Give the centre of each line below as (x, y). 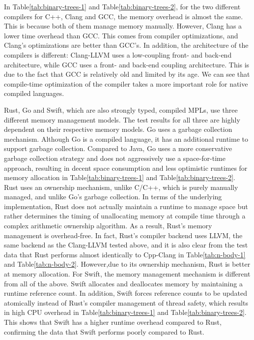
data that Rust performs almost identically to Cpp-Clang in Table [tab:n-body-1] (125, 254)
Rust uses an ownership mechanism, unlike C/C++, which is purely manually (121, 187)
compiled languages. (34, 93)
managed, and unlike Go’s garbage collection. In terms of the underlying (113, 197)
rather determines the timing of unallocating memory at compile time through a (125, 216)
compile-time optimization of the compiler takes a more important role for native (126, 83)
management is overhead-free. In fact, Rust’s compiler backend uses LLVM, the (123, 235)
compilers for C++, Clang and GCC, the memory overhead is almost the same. (124, 16)
